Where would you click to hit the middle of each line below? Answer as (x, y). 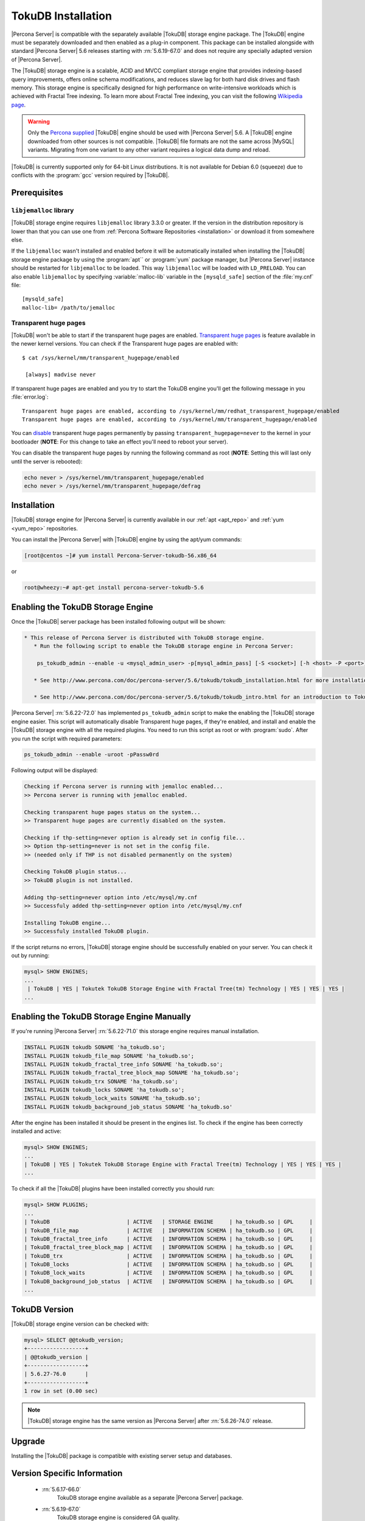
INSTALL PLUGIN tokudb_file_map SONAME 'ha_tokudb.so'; (109, 1056)
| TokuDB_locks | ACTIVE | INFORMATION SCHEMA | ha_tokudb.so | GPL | (169, 1265)
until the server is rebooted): (47, 461)
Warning (39, 122)
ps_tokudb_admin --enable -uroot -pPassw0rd (92, 755)
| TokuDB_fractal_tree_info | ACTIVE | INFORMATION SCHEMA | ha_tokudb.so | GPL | (169, 1239)
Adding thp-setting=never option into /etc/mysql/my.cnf (111, 897)
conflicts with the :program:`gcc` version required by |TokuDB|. (90, 175)
